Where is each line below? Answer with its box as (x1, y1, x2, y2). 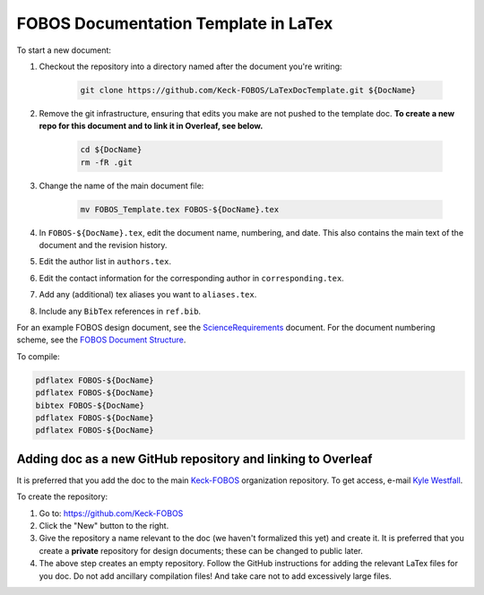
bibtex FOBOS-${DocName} (35, 400, 145, 410)
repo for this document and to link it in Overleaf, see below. (39, 121, 264, 132)
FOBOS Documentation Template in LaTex (16, 13, 333, 33)
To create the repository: (16, 491, 108, 502)
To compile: (16, 350, 60, 362)
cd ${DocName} (80, 144, 143, 155)
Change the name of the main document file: (39, 180, 204, 191)
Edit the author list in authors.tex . (39, 256, 172, 267)
